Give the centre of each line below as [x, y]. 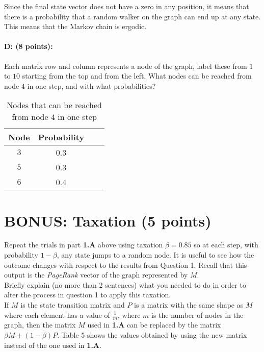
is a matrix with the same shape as [189, 305]
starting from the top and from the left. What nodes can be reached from [137, 76]
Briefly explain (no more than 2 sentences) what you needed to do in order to [125, 284]
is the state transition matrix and [73, 305]
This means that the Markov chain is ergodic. [75, 26]
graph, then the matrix [40, 325]
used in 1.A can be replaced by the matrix [154, 325]
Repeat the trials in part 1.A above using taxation [84, 245]
